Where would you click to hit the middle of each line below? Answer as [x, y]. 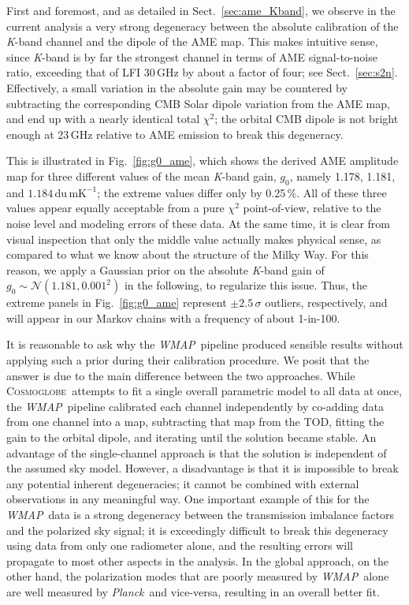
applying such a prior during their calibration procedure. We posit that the [188, 360]
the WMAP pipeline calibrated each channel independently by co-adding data [195, 406]
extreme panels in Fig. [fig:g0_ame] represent [117, 302]
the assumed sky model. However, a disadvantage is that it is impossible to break [203, 468]
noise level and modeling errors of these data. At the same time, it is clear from [199, 223]
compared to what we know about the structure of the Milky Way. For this [188, 254]
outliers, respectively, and [326, 302]
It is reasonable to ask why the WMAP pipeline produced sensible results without [205, 344]
